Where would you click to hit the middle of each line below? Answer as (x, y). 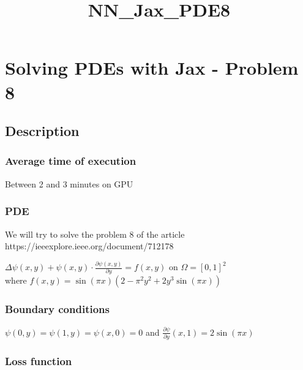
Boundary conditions (57, 309)
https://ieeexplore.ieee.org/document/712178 (89, 246)
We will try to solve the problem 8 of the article (95, 234)
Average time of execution (71, 161)
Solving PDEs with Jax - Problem (152, 68)
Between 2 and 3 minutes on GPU (69, 183)
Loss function (39, 361)
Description (42, 131)
